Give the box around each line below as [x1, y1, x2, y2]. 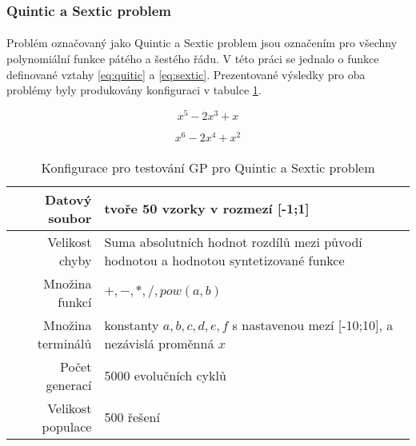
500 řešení [104, 408, 160, 427]
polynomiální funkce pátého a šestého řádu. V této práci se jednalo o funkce [6, 50, 379, 67]
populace [42, 416, 92, 436]
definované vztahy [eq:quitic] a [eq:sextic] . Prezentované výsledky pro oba [6, 66, 366, 82]
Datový [45, 189, 92, 209]
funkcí [58, 292, 92, 311]
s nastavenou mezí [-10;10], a [232, 315, 394, 334]
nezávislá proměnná [104, 333, 214, 352]
